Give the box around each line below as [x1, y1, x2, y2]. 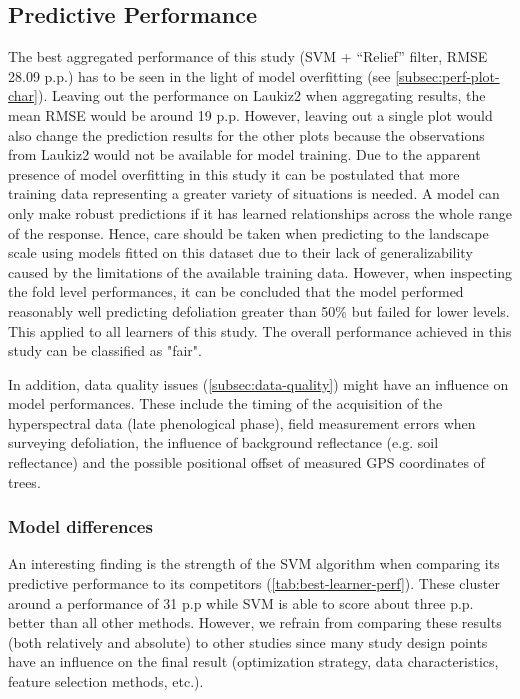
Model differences [8, 514, 153, 539]
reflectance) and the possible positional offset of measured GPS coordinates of [8, 452, 485, 473]
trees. [8, 471, 41, 492]
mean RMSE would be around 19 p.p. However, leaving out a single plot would [8, 104, 493, 125]
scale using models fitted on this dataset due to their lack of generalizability [8, 242, 473, 263]
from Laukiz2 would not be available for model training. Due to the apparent [8, 144, 481, 165]
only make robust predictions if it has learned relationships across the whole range [8, 202, 512, 223]
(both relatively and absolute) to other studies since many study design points [8, 631, 488, 652]
